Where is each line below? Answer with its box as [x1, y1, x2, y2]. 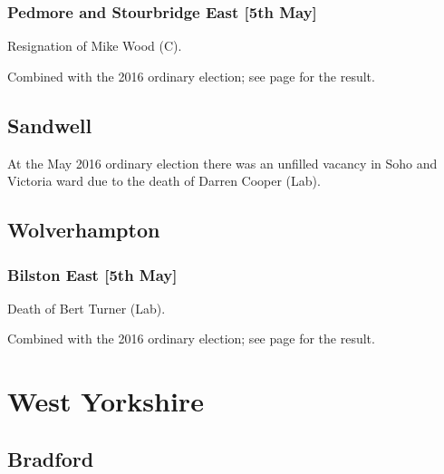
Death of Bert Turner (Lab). [7, 298, 166, 317]
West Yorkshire [7, 382, 204, 420]
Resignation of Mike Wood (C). [7, 36, 182, 55]
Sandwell [7, 111, 92, 139]
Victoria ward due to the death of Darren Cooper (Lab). [7, 171, 321, 190]
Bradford [7, 444, 94, 472]
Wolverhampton [7, 216, 160, 244]
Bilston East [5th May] [7, 263, 178, 285]
